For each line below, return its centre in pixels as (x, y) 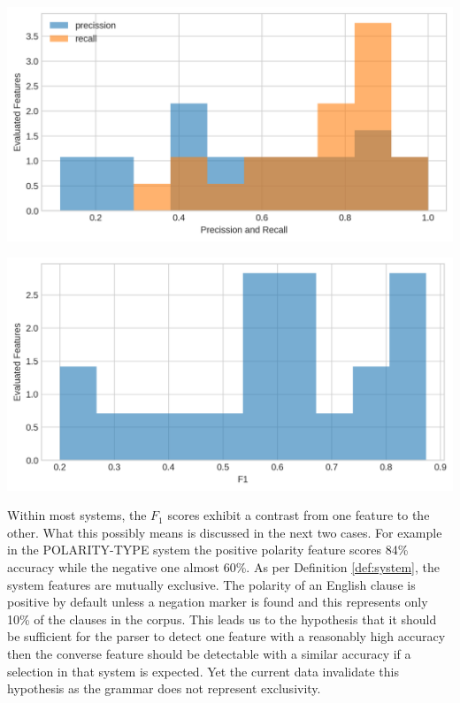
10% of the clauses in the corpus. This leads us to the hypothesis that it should (222, 619)
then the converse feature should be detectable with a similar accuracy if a (209, 654)
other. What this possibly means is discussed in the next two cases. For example (225, 532)
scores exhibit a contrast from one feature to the (299, 515)
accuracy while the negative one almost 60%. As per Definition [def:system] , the (224, 567)
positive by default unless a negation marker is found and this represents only (218, 602)
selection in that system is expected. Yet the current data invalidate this (203, 671)
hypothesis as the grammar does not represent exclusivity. (164, 688)
